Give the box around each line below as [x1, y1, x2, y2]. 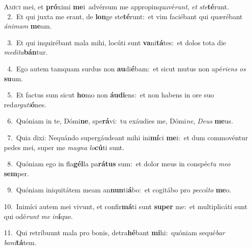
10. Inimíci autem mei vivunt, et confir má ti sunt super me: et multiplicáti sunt [4, 201, 248, 211]
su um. [4, 73, 23, 83]
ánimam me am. [4, 21, 52, 31]
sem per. [4, 168, 29, 178]
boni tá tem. [4, 237, 37, 247]
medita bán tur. [4, 47, 48, 57]
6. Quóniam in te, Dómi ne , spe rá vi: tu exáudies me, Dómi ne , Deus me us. [7, 116, 233, 126]
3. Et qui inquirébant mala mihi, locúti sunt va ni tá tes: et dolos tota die [7, 37, 226, 47]
